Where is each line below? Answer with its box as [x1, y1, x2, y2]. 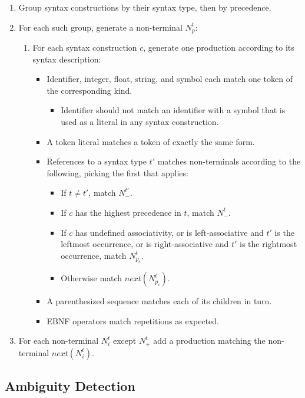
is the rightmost [240, 238, 297, 250]
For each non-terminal [18, 334, 99, 347]
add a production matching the [153, 334, 266, 347]
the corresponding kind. [47, 84, 132, 96]
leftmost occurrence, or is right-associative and [61, 238, 229, 250]
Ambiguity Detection [5, 377, 135, 395]
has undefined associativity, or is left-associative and [75, 226, 264, 238]
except [112, 334, 137, 347]
